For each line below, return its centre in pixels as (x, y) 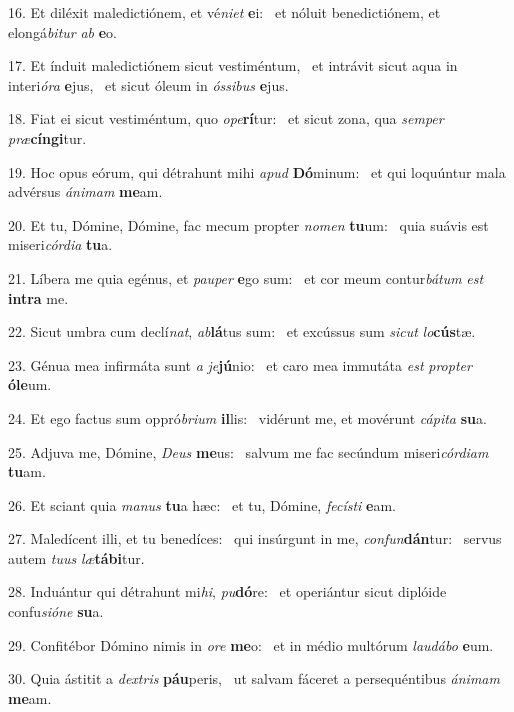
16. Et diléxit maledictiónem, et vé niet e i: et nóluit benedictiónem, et (224, 12)
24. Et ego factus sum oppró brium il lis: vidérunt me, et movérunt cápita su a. (247, 417)
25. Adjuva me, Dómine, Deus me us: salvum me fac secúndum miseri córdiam (248, 451)
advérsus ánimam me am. (85, 191)
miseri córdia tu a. (60, 244)
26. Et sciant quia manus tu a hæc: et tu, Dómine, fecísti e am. (202, 504)
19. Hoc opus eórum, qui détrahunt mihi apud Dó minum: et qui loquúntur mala (257, 171)
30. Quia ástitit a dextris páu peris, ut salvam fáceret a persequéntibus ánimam (254, 678)
